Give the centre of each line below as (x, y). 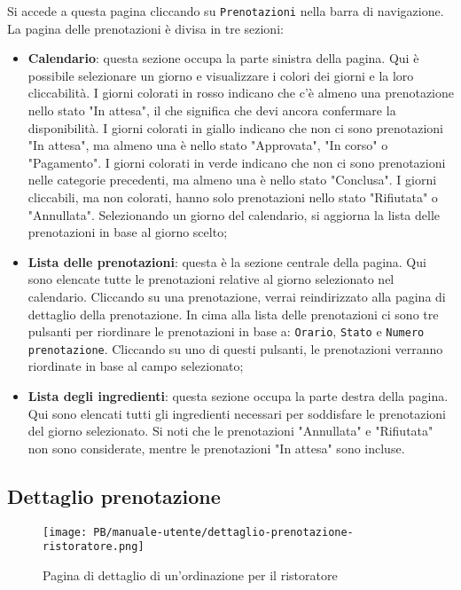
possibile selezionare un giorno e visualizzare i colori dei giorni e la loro (221, 75)
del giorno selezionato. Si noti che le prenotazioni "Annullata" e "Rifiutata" (230, 431)
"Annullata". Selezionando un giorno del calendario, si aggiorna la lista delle (234, 214)
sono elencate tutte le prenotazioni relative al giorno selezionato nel (211, 279)
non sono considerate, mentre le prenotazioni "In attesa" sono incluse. (216, 448)
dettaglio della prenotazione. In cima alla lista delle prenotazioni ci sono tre (233, 314)
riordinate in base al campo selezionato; (136, 366)
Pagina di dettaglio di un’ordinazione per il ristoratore (190, 574)
